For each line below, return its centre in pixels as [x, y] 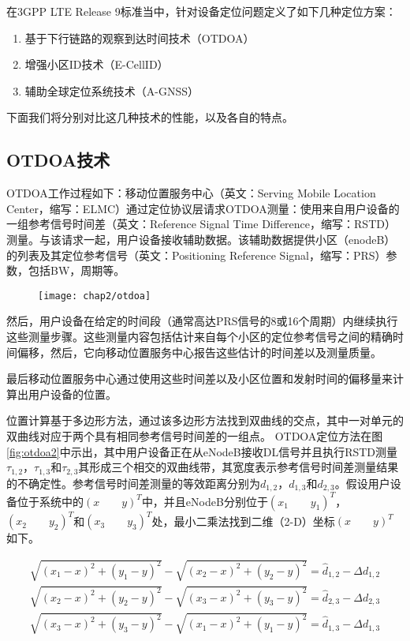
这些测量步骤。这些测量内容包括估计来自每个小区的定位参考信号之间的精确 [199, 336]
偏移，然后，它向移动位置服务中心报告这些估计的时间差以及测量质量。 [199, 352]
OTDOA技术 [58, 160]
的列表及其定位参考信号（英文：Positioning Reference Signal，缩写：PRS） [196, 255]
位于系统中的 [50, 501]
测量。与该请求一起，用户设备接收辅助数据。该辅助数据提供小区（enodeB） [201, 239]
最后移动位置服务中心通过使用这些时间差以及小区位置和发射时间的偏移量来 [199, 379]
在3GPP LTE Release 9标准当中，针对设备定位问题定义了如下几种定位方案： [201, 11]
